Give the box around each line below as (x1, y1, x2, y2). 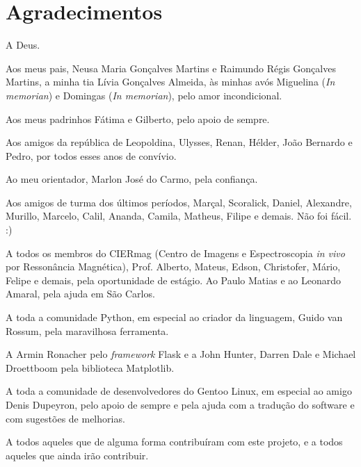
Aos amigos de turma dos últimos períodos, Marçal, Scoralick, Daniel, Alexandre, (6, 195, 352, 209)
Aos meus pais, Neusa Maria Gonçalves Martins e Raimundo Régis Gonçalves (6, 60, 336, 75)
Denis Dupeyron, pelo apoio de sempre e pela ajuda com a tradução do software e (6, 398, 355, 411)
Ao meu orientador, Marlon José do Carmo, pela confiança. (6, 172, 258, 186)
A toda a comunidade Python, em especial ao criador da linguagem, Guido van (6, 310, 343, 325)
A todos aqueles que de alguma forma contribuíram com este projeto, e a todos (6, 434, 343, 449)
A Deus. (6, 38, 40, 52)
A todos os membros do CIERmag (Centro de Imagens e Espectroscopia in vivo (6, 245, 345, 260)
